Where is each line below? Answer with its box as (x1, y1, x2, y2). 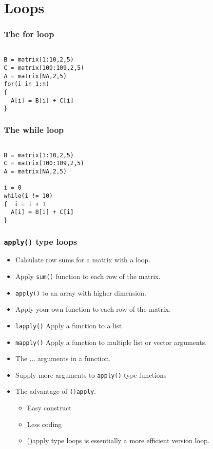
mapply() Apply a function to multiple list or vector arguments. (15, 337, 207, 347)
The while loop (4, 123, 64, 135)
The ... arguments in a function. (15, 353, 111, 363)
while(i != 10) (4, 192, 53, 199)
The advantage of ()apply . (15, 386, 96, 396)
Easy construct (27, 403, 72, 413)
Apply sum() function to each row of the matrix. (15, 271, 161, 281)
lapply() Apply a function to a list (15, 320, 122, 330)
